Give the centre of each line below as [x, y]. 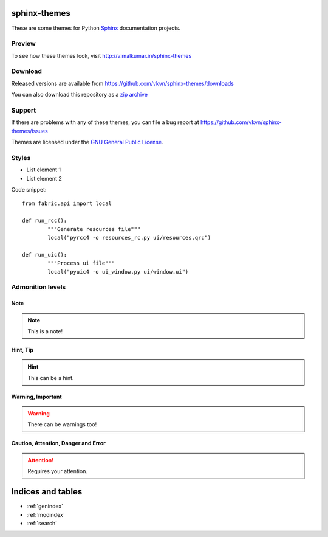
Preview [23, 44]
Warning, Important [36, 397]
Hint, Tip [22, 350]
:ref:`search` [42, 523]
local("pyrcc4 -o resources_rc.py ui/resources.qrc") [129, 237]
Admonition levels [39, 287]
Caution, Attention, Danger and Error [58, 443]
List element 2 [44, 178]
